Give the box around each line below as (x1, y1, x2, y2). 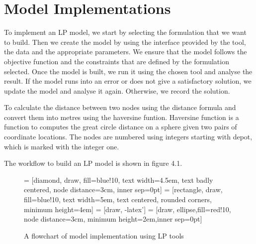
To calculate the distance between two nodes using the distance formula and (4, 102, 236, 113)
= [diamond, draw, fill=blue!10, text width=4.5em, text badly (24, 174, 213, 185)
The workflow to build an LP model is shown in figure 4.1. (4, 158, 182, 168)
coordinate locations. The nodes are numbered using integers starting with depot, (4, 131, 253, 142)
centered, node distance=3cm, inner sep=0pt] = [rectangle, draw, (24, 184, 223, 195)
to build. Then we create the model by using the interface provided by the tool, (4, 36, 246, 47)
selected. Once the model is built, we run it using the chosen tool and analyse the (4, 66, 253, 76)
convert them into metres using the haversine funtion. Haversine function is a (4, 112, 239, 122)
